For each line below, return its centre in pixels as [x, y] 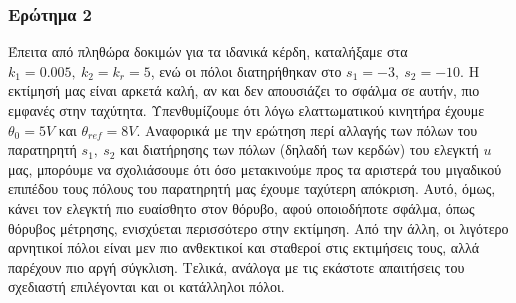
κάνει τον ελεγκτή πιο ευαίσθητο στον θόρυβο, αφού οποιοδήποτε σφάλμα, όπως [241, 207]
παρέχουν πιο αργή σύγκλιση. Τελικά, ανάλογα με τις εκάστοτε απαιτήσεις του [236, 266]
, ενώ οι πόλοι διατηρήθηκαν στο [246, 70]
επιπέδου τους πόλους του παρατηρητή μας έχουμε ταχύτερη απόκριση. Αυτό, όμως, [252, 188]
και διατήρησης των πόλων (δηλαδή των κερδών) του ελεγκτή [299, 149]
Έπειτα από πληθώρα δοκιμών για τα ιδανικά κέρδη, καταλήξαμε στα [208, 51]
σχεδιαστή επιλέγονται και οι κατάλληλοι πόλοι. [146, 286]
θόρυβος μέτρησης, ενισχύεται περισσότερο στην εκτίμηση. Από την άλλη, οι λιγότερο [258, 227]
